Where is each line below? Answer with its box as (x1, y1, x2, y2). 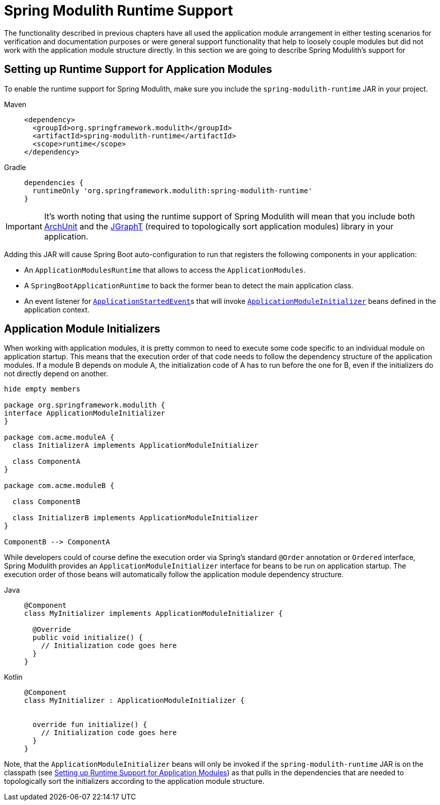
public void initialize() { (32, 633, 143, 642)
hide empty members (4, 385, 80, 393)
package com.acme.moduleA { (4, 433, 115, 442)
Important (6, 221, 42, 231)
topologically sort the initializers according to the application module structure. (4, 777, 265, 786)
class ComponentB (12, 498, 80, 506)
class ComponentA (12, 457, 80, 466)
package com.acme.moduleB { (4, 481, 115, 490)
